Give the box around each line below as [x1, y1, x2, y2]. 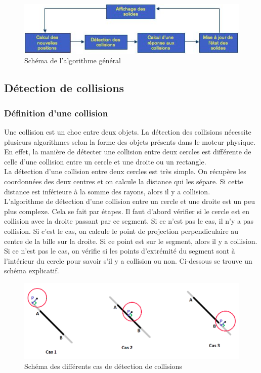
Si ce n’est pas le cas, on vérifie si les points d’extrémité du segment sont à [4, 245, 235, 256]
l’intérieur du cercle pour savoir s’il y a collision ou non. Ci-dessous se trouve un [4, 255, 252, 266]
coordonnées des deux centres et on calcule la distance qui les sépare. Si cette [4, 176, 243, 186]
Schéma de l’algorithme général [24, 55, 121, 66]
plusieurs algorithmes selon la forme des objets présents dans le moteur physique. [4, 136, 255, 147]
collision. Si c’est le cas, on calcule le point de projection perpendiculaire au [4, 225, 239, 236]
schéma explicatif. [4, 265, 59, 276]
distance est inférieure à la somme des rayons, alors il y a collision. [4, 186, 210, 196]
